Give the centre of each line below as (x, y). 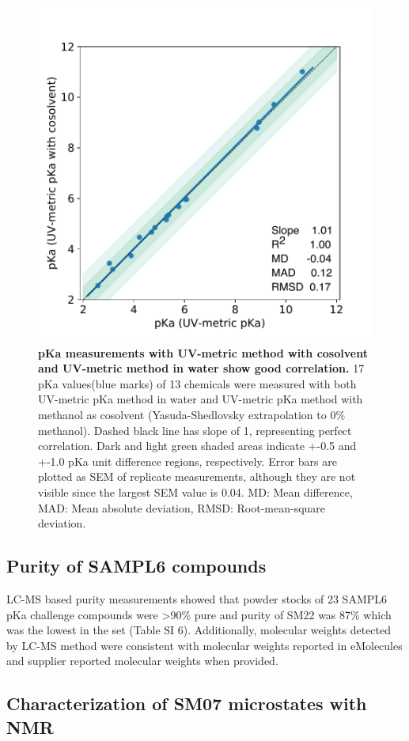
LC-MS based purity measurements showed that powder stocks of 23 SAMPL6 (197, 598)
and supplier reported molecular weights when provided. (142, 661)
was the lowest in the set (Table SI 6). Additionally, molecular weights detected (199, 630)
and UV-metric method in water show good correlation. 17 (201, 368)
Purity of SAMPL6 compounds (136, 566)
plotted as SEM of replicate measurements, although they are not (197, 476)
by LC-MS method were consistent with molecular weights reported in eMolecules (204, 645)
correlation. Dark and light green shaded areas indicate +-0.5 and (197, 446)
